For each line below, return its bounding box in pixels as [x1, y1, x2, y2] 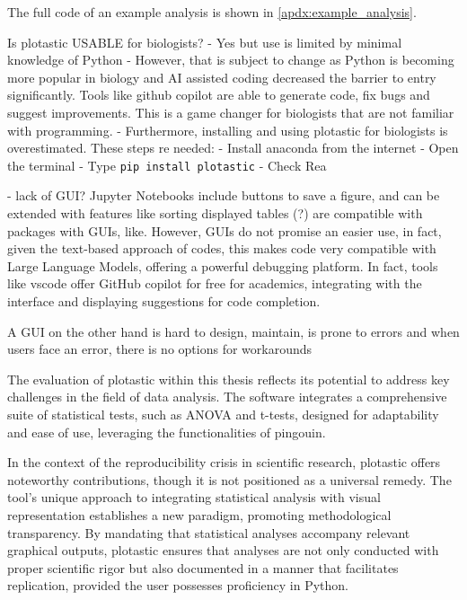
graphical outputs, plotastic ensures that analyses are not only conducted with [7, 541, 439, 560]
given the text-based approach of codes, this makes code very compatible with [7, 239, 436, 258]
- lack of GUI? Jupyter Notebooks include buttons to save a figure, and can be [7, 186, 440, 205]
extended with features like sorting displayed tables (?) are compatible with [7, 204, 423, 222]
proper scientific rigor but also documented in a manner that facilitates [7, 558, 399, 577]
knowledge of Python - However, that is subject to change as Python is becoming [7, 50, 454, 69]
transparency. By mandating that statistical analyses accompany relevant [7, 523, 410, 542]
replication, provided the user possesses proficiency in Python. [7, 576, 349, 595]
